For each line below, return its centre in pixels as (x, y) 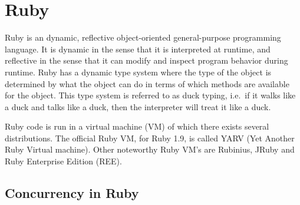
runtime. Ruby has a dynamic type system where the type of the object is (138, 72)
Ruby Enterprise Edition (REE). (63, 161)
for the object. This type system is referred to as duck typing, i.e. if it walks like (150, 95)
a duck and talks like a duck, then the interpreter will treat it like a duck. (138, 106)
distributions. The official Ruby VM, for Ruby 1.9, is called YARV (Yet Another (150, 138)
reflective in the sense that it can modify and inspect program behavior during (146, 60)
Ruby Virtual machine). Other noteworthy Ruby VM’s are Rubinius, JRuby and (150, 149)
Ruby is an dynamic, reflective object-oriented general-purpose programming (143, 37)
